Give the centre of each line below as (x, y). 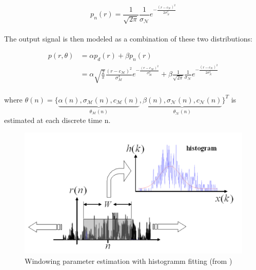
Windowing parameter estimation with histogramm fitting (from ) (129, 261)
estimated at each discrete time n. (57, 120)
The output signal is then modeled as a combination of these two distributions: (128, 38)
